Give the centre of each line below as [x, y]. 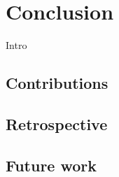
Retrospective [57, 123]
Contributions [57, 83]
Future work [51, 165]
